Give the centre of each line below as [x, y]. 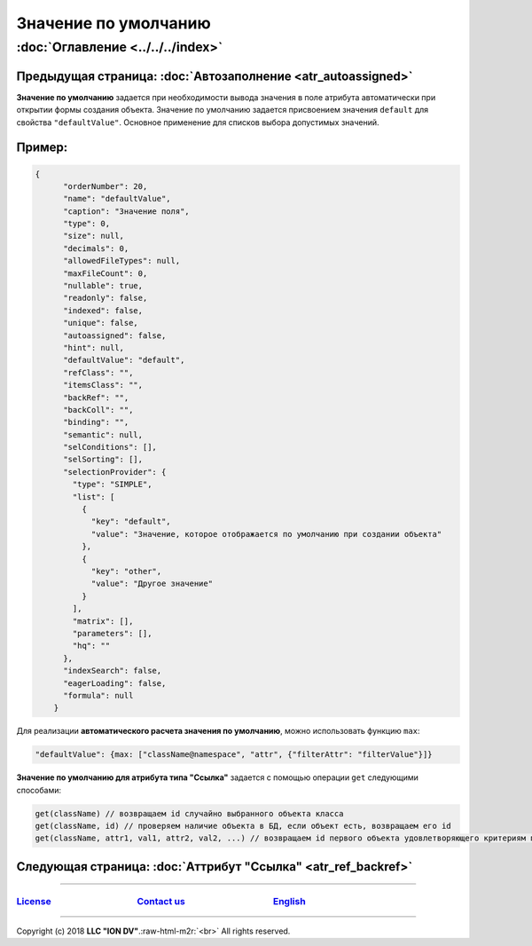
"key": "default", [131, 522]
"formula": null [98, 695]
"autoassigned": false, [115, 335]
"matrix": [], [103, 621]
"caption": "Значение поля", [126, 211]
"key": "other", [126, 571]
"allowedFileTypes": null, [122, 261]
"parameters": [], [112, 633]
